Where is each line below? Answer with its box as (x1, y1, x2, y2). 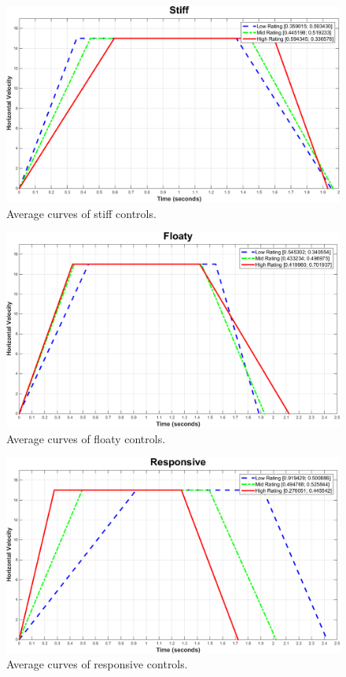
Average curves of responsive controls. (6, 656, 188, 672)
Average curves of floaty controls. (6, 431, 166, 447)
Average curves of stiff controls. (6, 205, 156, 221)
